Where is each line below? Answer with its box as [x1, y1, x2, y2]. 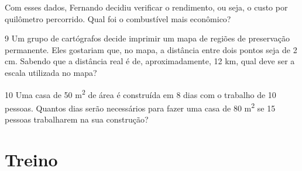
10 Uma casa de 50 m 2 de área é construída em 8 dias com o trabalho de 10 [5, 86, 276, 100]
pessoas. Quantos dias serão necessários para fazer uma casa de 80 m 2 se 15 [5, 100, 276, 114]
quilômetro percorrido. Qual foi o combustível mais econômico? [5, 12, 231, 25]
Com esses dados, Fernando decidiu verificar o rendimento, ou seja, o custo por [5, 1, 288, 13]
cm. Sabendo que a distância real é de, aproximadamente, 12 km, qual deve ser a [5, 55, 295, 67]
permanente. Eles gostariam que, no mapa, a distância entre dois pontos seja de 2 [5, 43, 297, 55]
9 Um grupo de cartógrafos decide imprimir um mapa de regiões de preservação [5, 32, 290, 44]
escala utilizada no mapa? [5, 66, 97, 78]
